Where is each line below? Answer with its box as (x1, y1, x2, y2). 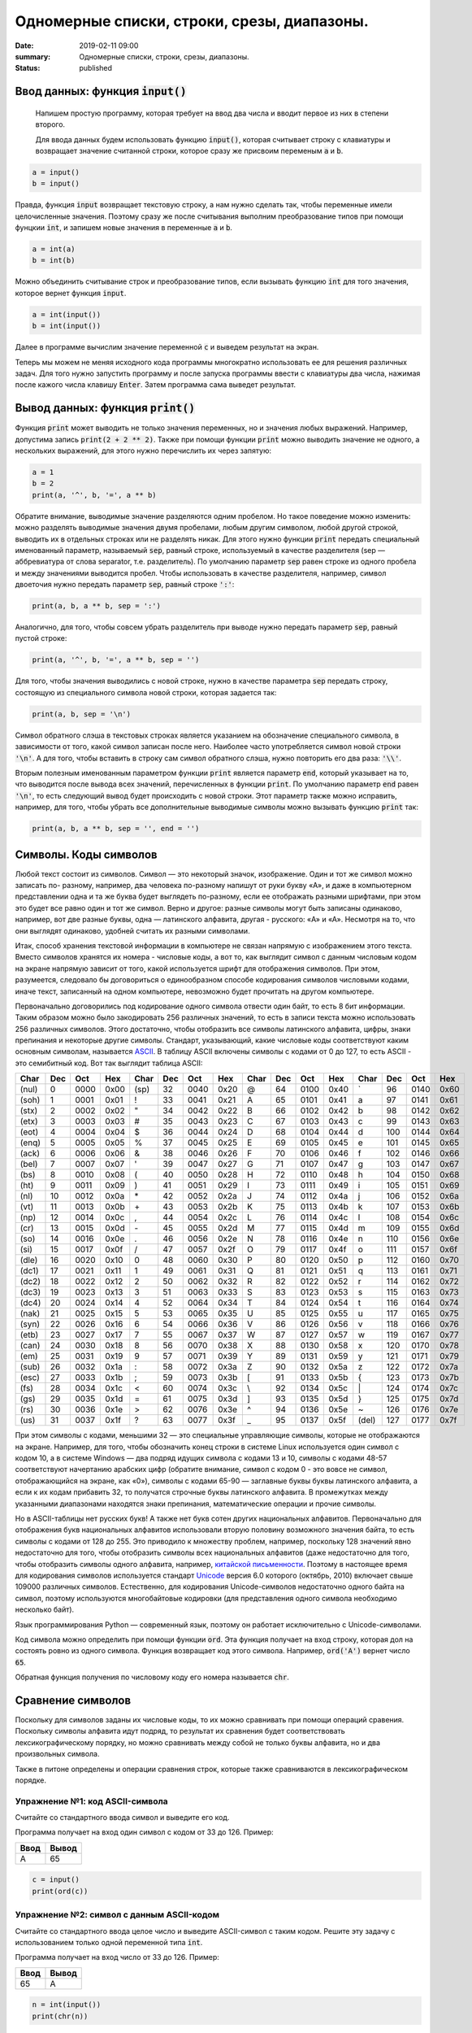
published (79, 63, 113, 73)
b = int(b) (32, 256, 76, 265)
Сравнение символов (15, 1693, 132, 1707)
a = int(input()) (32, 310, 102, 319)
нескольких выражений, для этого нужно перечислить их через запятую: (15, 446, 272, 455)
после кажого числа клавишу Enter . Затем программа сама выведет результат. (15, 380, 297, 390)
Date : (15, 41, 34, 50)
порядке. (15, 1775, 47, 1785)
